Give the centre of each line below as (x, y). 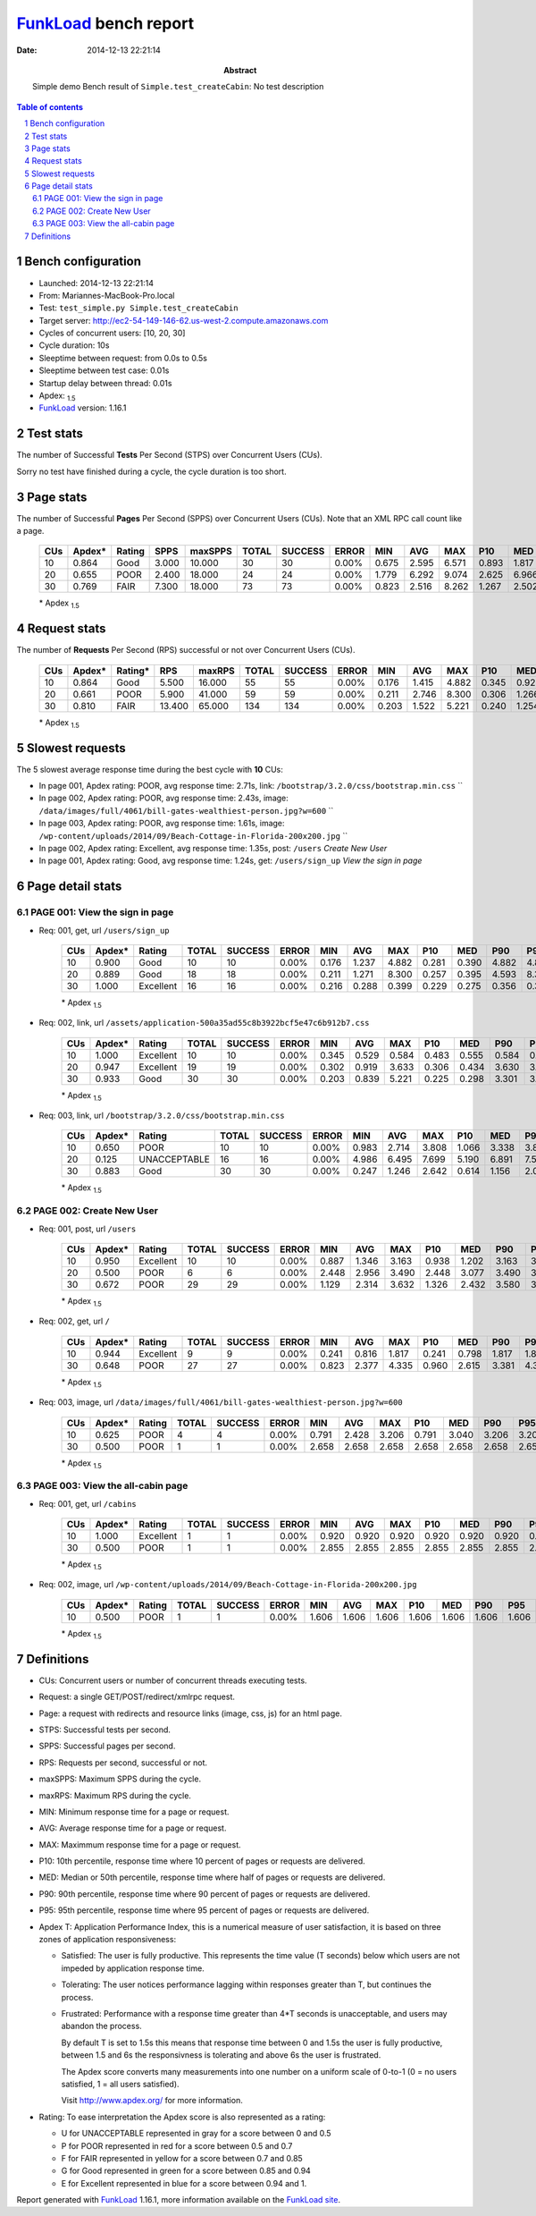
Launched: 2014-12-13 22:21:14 (96, 283)
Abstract (240, 70)
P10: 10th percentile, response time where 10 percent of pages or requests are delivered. (202, 1861)
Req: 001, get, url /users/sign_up (104, 930)
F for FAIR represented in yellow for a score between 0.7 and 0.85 (182, 2158)
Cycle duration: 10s (74, 345)
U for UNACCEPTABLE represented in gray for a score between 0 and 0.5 (196, 2134)
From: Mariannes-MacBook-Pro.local (107, 295)
